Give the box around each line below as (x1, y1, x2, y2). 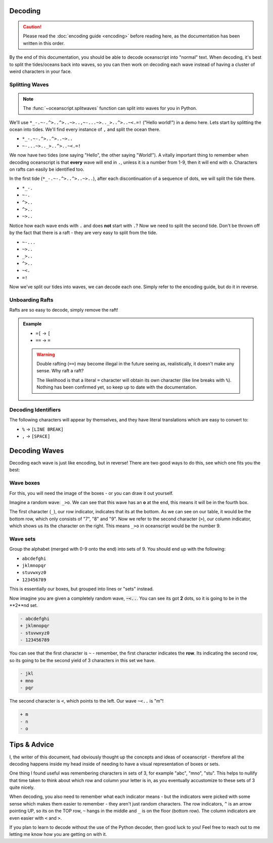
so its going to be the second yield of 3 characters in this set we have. (9, 657, 156, 663)
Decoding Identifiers (9, 406, 61, 413)
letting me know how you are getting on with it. (9, 831, 107, 837)
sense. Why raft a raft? (36, 368, 84, 374)
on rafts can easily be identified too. (9, 166, 84, 172)
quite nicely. (9, 784, 35, 790)
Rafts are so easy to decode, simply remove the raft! (9, 307, 118, 313)
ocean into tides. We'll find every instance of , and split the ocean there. (9, 127, 161, 133)
